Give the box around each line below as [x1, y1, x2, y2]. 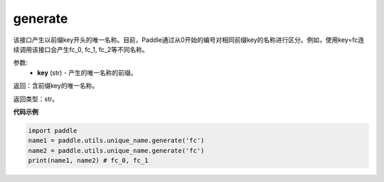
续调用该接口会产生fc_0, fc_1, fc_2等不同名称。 [13, 45, 149, 53]
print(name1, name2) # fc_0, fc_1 [28, 156, 149, 165]
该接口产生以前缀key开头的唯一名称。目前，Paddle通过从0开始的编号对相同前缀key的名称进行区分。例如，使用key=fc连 [13, 36, 365, 44]
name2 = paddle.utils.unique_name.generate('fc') [28, 146, 205, 154]
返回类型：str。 [13, 95, 59, 103]
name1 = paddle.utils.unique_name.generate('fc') [28, 136, 205, 145]
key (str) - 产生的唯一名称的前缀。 [37, 68, 138, 77]
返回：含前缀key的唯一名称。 [13, 82, 99, 90]
